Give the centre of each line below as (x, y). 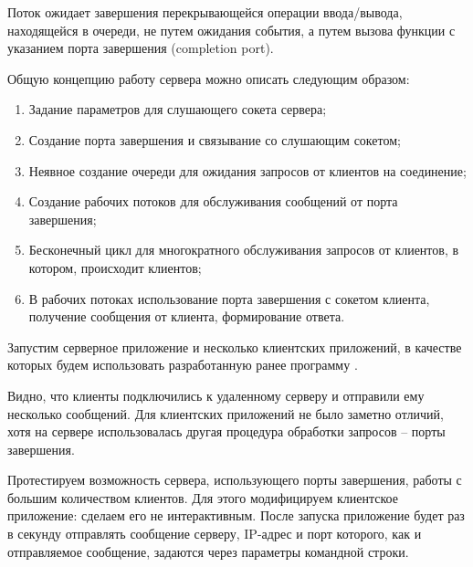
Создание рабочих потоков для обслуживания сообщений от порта (213, 201)
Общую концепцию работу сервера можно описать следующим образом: (209, 78)
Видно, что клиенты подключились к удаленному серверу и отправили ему (216, 395)
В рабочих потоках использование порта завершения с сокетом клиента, (229, 298)
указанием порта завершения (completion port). (141, 48)
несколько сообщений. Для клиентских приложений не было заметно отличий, (226, 413)
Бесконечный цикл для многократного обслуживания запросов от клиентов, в (244, 250)
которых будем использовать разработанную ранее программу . (183, 365)
